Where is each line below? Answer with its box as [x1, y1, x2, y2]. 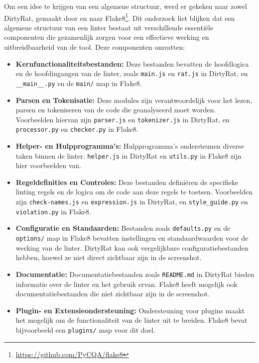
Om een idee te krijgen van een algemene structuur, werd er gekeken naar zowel [4, 1, 247, 11]
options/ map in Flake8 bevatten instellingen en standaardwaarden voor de [15, 233, 249, 243]
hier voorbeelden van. [15, 160, 81, 171]
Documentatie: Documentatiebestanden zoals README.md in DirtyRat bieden [15, 269, 255, 279]
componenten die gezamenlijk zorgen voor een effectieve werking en [4, 32, 209, 42]
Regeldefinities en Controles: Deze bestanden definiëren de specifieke [15, 177, 239, 187]
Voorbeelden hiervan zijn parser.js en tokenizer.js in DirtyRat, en [15, 114, 230, 124]
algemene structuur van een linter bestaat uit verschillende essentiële [4, 22, 214, 32]
